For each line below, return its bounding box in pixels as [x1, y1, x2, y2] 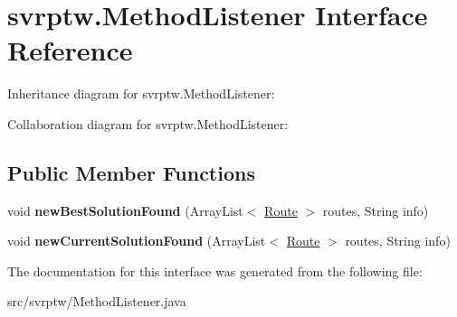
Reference [7, 32, 133, 69]
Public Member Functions [7, 158, 255, 186]
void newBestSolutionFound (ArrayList [7, 200, 243, 219]
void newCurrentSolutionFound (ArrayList [7, 231, 266, 250]
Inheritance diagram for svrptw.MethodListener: [7, 84, 275, 103]
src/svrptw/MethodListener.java [7, 292, 186, 311]
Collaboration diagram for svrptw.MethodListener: [7, 114, 289, 133]
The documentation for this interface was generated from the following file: [7, 261, 423, 280]
